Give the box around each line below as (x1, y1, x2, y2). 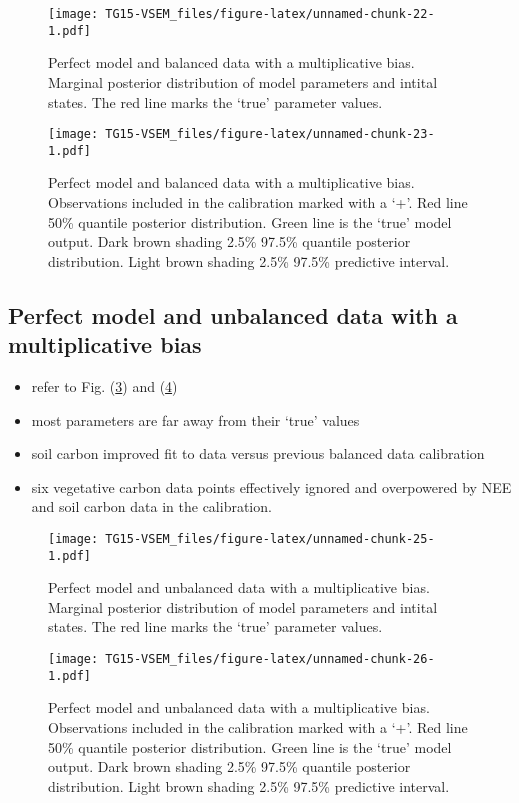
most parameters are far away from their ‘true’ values (31, 409, 360, 430)
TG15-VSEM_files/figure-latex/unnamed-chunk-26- (105, 652, 435, 667)
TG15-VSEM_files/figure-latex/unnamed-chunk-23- (105, 127, 435, 142)
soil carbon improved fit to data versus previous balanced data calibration (31, 443, 485, 464)
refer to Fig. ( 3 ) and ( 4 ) (31, 375, 178, 396)
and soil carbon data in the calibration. (31, 496, 272, 517)
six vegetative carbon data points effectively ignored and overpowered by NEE (31, 476, 512, 497)
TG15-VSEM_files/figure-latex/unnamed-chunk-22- (105, 7, 435, 21)
